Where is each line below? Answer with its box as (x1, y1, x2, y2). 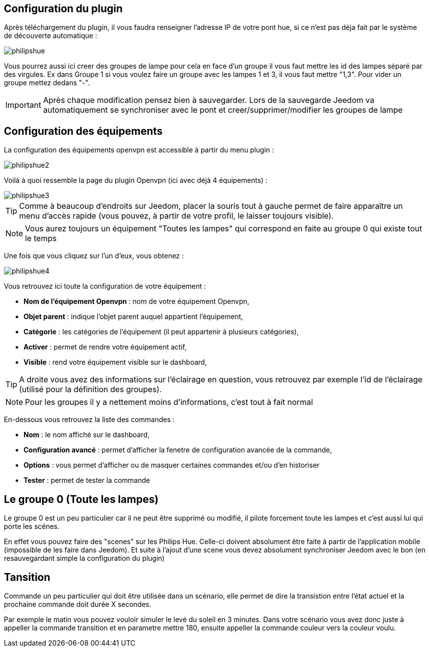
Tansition (4, 571, 50, 583)
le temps (25, 233, 57, 244)
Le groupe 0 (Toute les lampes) (4, 493, 159, 505)
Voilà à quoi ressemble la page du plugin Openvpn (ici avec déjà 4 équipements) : (4, 176, 268, 185)
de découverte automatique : (4, 31, 97, 40)
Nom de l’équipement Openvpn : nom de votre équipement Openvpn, (24, 297, 250, 306)
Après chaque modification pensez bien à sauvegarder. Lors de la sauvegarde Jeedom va (43, 95, 375, 105)
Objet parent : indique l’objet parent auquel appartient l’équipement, (24, 312, 243, 321)
